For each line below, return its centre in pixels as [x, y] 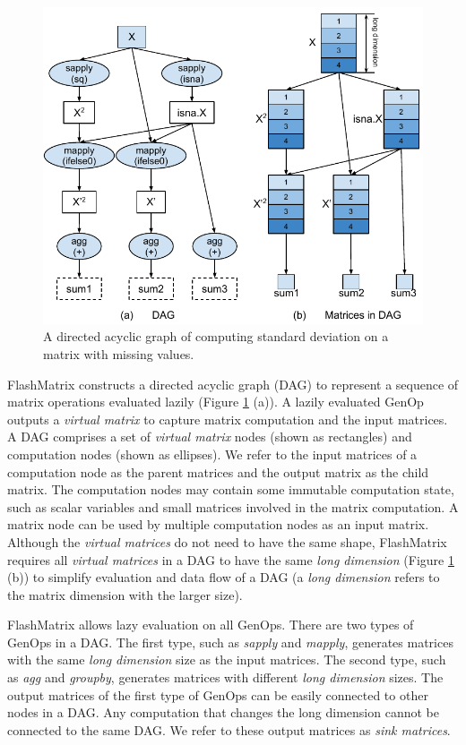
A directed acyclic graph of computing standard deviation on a [216, 336]
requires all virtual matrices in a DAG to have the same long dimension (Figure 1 [231, 559]
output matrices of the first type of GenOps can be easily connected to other [218, 694]
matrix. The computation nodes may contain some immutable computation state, [231, 489]
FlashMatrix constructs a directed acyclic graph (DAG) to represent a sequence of [233, 384]
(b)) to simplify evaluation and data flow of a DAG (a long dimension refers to [224, 577]
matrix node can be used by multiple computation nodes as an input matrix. [218, 524]
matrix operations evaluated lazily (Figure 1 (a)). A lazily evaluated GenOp [216, 402]
